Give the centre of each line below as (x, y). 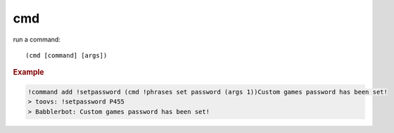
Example (29, 72)
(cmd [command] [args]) (66, 55)
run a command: (37, 39)
